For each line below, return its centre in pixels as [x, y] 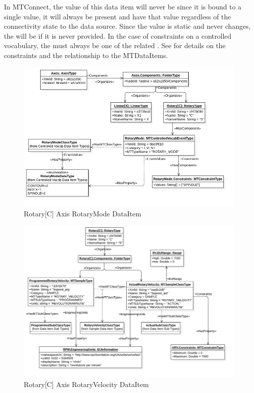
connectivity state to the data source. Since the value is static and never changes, [127, 26]
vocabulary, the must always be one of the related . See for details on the [115, 45]
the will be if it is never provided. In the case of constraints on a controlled [118, 35]
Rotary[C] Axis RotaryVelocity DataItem [86, 384]
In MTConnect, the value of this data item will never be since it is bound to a [123, 6]
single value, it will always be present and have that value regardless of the [118, 16]
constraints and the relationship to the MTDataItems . [86, 55]
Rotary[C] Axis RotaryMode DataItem [83, 213]
